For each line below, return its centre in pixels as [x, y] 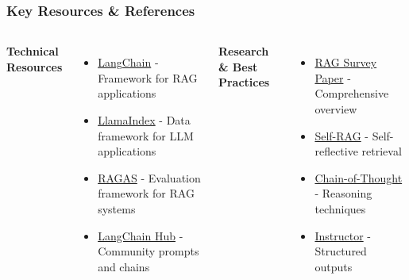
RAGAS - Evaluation [149, 177]
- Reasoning [343, 193]
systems [117, 208]
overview [336, 109]
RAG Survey [346, 62]
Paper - [333, 77]
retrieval [382, 151]
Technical [33, 51]
